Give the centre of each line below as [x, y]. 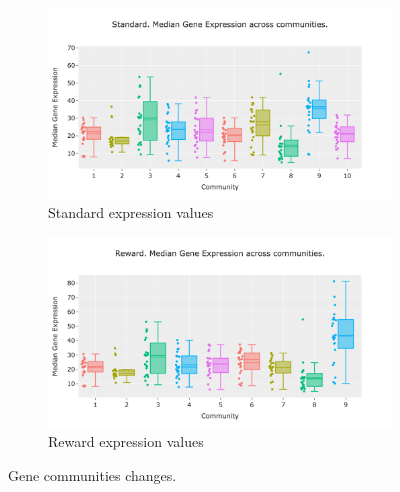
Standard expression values [131, 212]
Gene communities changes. [92, 475]
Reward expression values [126, 441]
